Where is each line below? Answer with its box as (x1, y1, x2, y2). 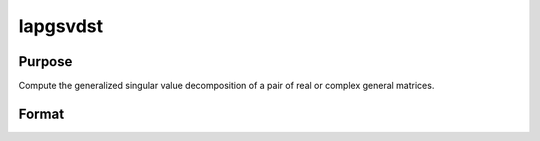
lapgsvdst (18, 15, 104, 37)
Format (18, 105, 65, 122)
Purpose (18, 53, 73, 70)
